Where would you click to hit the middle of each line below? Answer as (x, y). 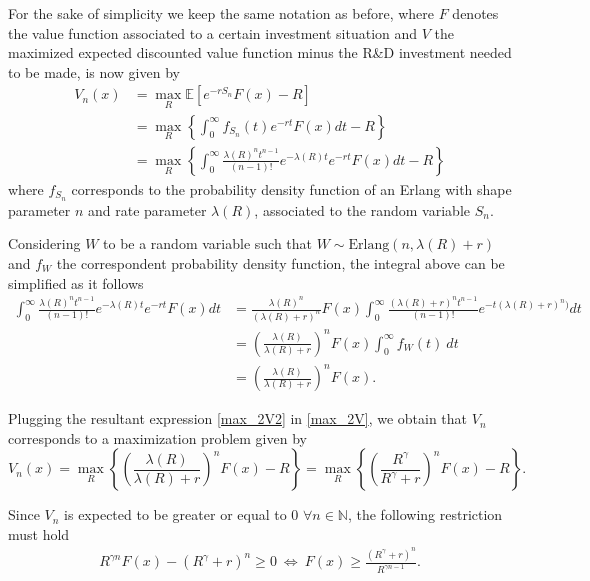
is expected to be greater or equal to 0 (181, 514)
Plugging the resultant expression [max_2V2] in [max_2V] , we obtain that (238, 418)
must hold (39, 533)
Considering (44, 243)
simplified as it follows (76, 282)
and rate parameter (147, 209)
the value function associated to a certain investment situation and (213, 32)
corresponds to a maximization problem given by (157, 437)
